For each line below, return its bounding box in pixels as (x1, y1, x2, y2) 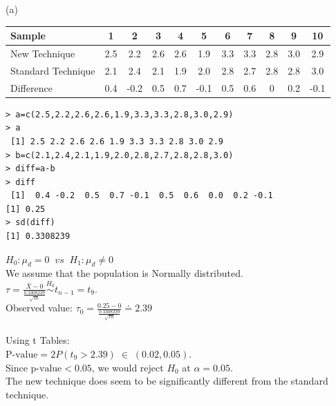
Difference (10, 80, 53, 95)
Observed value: (6, 300, 73, 315)
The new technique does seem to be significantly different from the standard (6, 374, 328, 388)
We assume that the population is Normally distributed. (6, 266, 243, 280)
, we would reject (91, 360, 164, 374)
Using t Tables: (6, 333, 70, 347)
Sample (10, 28, 46, 43)
